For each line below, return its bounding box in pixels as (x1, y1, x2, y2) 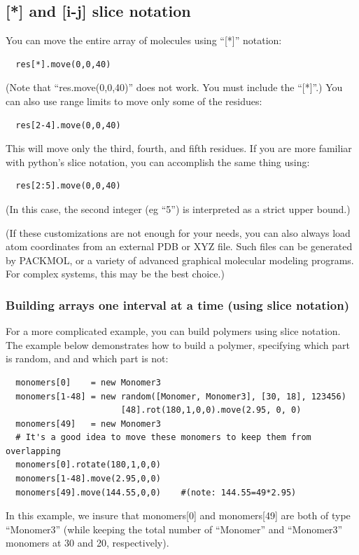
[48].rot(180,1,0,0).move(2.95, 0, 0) (120, 405, 302, 416)
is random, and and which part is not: (6, 351, 169, 366)
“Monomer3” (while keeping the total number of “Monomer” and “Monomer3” (6, 521, 343, 536)
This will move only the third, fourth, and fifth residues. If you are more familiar (6, 141, 352, 156)
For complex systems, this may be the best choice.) (6, 266, 225, 281)
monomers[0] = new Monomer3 (15, 377, 161, 388)
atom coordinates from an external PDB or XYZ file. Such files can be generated (6, 239, 353, 254)
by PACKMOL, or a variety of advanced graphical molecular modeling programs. (6, 252, 354, 267)
